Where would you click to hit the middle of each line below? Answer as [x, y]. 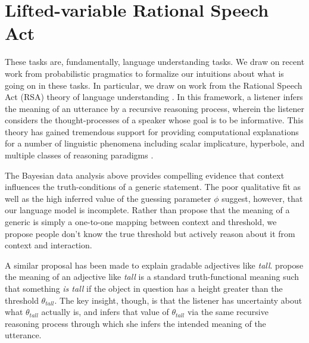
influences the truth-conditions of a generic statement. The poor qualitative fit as [153, 187]
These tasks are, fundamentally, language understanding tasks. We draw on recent [155, 62]
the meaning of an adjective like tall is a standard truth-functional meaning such [152, 277]
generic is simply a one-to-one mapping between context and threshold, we [141, 222]
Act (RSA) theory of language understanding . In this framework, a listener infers [154, 97]
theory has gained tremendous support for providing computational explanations [152, 131]
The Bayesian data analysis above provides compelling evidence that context [145, 175]
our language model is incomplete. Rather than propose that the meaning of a [147, 210]
